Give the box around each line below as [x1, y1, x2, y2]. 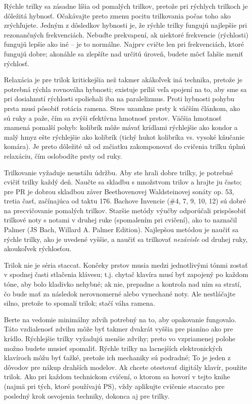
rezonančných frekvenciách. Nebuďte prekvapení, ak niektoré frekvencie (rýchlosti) [4, 29, 249, 39]
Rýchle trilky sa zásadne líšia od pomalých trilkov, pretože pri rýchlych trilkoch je [4, 1, 248, 11]
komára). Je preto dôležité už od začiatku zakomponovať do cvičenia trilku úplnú [4, 141, 246, 151]
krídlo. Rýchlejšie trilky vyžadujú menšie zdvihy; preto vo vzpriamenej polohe [4, 333, 235, 343]
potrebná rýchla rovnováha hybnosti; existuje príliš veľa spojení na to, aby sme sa [4, 84, 247, 94]
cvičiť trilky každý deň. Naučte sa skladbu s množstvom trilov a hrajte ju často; [4, 177, 242, 187]
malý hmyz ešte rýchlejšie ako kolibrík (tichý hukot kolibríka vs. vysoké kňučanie [4, 131, 245, 142]
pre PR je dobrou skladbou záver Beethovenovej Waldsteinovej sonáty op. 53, [4, 186, 234, 196]
